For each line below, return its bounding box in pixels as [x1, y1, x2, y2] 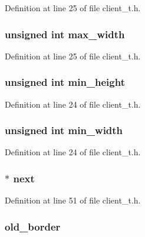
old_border [5, 219, 61, 233]
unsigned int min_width [5, 123, 123, 138]
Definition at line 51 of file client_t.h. [5, 194, 141, 206]
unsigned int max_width [5, 26, 125, 41]
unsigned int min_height [5, 75, 125, 89]
